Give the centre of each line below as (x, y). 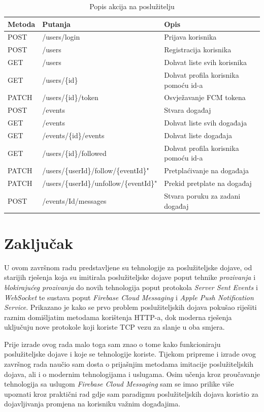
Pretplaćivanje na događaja (206, 170)
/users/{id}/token (70, 97)
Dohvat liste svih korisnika (205, 62)
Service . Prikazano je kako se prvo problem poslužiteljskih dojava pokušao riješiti (130, 307)
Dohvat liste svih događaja (206, 123)
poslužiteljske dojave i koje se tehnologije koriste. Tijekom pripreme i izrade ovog (130, 354)
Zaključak (39, 243)
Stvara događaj (188, 110)
